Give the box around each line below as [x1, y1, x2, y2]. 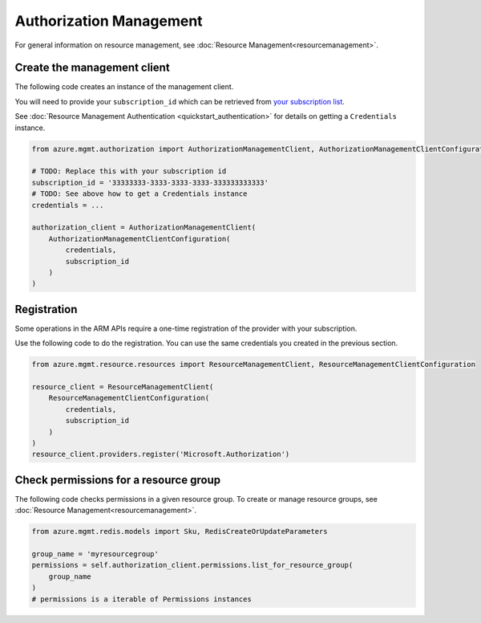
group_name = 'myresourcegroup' [31, 549, 160, 558]
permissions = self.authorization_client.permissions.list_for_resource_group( [31, 560, 354, 570]
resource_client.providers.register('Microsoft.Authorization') [31, 450, 290, 459]
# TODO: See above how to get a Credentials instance [31, 189, 248, 198]
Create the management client [14, 61, 170, 75]
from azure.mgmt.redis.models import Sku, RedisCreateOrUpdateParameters [31, 527, 328, 536]
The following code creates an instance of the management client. [14, 82, 234, 92]
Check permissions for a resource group [14, 473, 220, 487]
